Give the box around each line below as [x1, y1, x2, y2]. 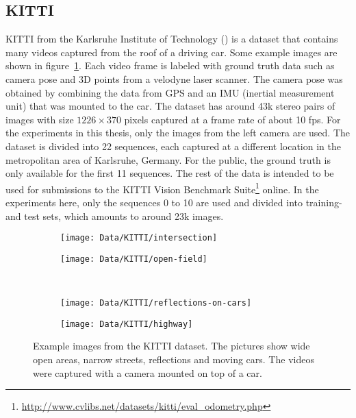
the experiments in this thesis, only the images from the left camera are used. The [5, 125, 351, 140]
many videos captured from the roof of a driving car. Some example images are [5, 45, 338, 59]
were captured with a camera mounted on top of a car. [33, 365, 262, 380]
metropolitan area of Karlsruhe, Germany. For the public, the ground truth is [5, 152, 331, 167]
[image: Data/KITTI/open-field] [60, 254, 207, 264]
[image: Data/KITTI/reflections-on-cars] [60, 298, 252, 308]
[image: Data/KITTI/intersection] [60, 233, 218, 243]
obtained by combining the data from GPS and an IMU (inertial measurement [5, 85, 335, 99]
